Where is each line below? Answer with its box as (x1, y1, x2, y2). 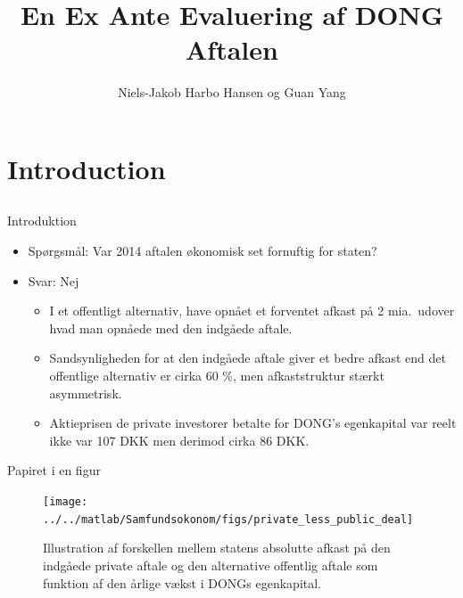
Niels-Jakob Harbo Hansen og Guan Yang (118, 83, 346, 102)
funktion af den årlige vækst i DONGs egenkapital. (43, 573, 322, 592)
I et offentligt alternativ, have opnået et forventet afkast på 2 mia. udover (49, 301, 455, 320)
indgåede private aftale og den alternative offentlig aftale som (43, 555, 378, 574)
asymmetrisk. (49, 383, 122, 402)
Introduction (7, 150, 166, 186)
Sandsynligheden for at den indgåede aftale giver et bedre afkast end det (49, 348, 447, 367)
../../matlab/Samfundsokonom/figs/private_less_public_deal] (43, 512, 414, 526)
